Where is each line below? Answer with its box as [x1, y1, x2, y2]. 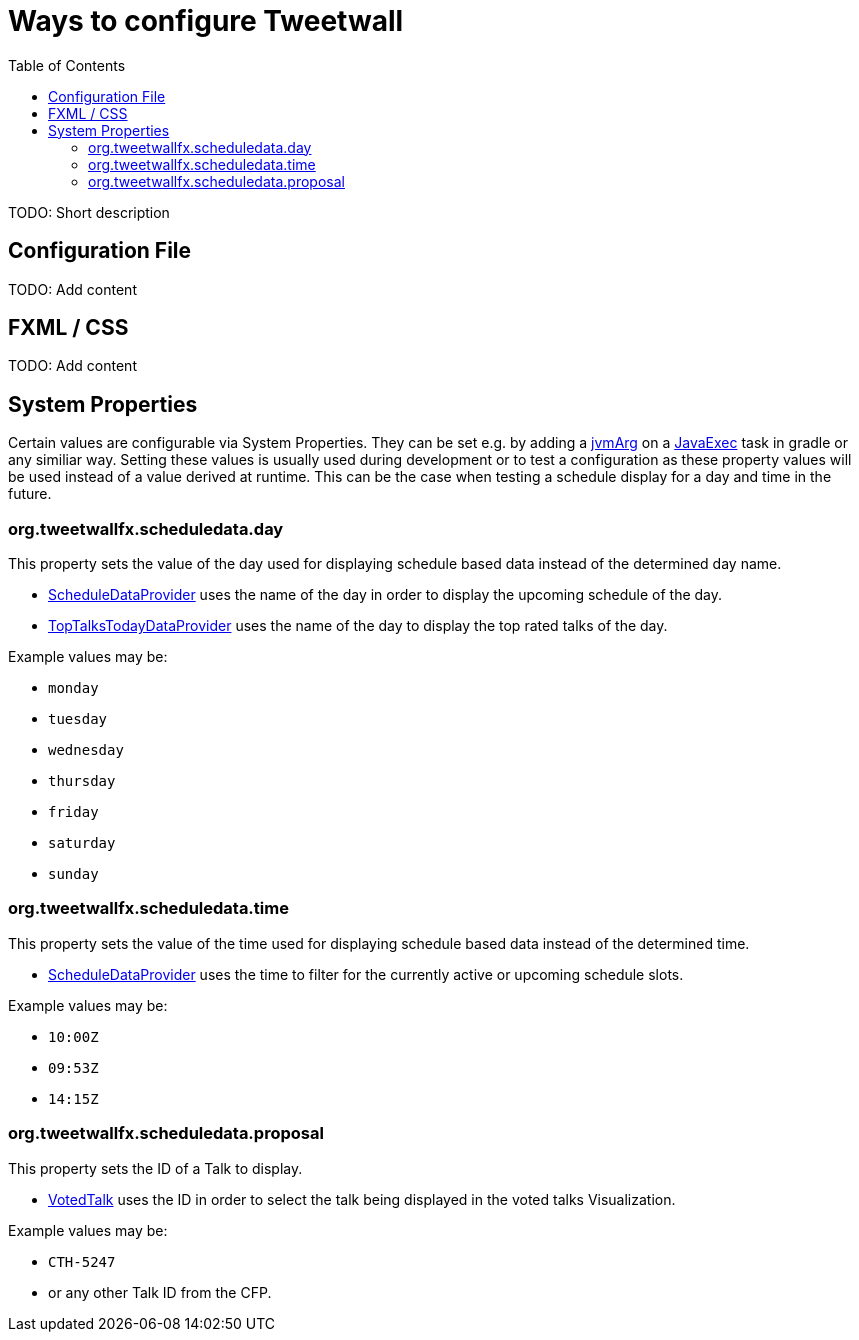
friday [48, 804, 99, 821]
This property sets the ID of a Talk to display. [8, 1159, 303, 1177]
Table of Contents [8, 56, 126, 74]
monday [48, 680, 99, 697]
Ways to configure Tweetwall [8, 4, 404, 38]
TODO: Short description [8, 203, 170, 221]
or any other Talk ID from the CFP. [48, 1283, 272, 1301]
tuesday [48, 711, 108, 728]
